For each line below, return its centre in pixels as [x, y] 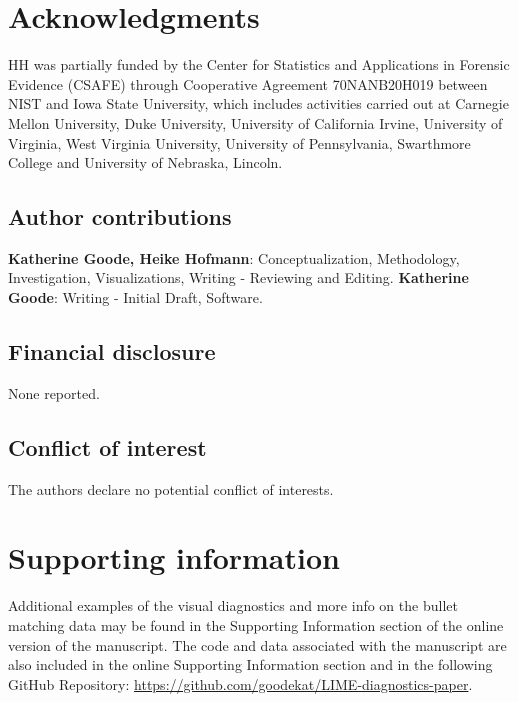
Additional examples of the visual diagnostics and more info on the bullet [233, 605]
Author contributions [120, 216]
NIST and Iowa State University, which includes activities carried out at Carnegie [258, 103]
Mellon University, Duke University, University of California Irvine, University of [255, 122]
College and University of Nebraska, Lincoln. [145, 162]
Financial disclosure [112, 351]
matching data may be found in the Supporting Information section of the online [256, 624]
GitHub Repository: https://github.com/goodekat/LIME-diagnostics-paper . [240, 683]
